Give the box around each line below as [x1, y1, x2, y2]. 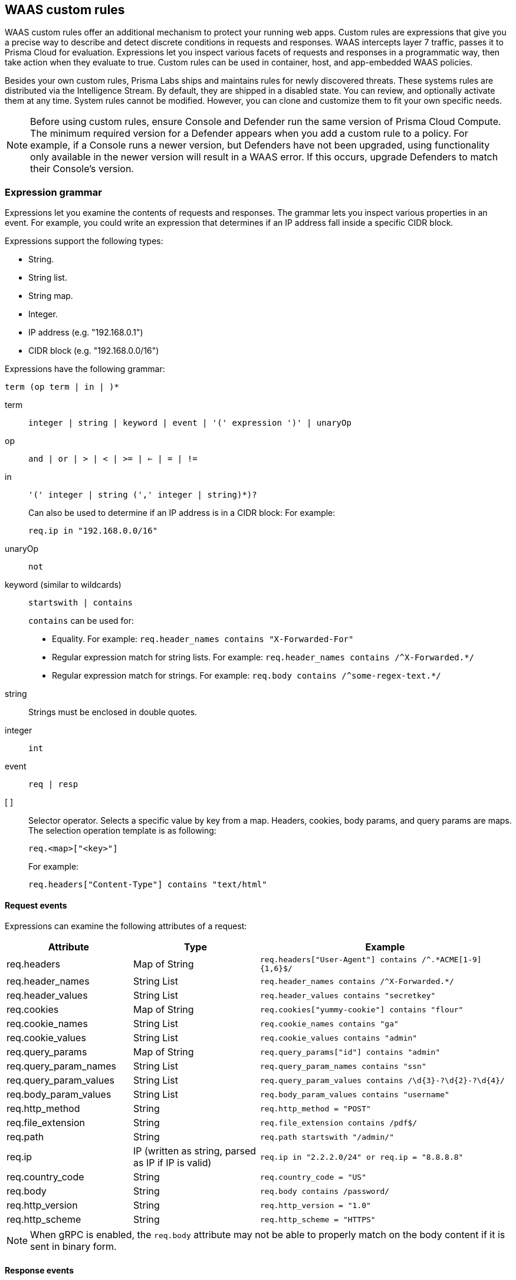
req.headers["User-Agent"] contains [260, 955, 418, 965]
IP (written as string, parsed [133, 1145, 257, 1157]
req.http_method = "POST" [260, 1104, 371, 1113]
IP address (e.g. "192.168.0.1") [28, 327, 143, 338]
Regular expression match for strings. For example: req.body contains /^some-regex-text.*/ [52, 670, 441, 681]
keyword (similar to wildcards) [5, 580, 121, 590]
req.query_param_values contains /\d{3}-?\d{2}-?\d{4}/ [260, 1075, 505, 1085]
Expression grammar [5, 186, 102, 198]
